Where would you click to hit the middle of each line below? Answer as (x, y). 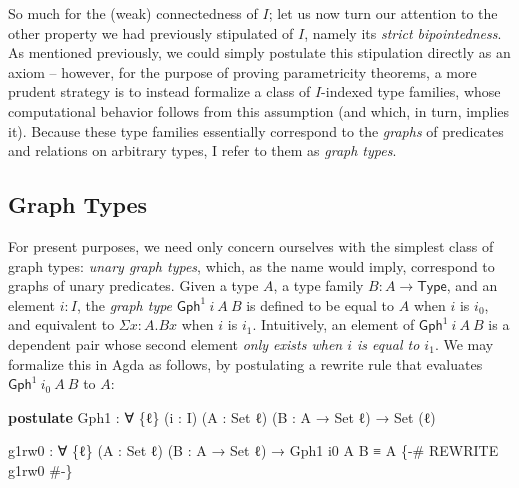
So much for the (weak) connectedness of (133, 13)
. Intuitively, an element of (333, 324)
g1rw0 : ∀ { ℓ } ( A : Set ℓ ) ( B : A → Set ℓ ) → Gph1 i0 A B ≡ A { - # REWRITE (253, 450)
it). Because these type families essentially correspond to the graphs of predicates (256, 130)
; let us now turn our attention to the (383, 13)
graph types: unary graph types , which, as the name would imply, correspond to (251, 265)
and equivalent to (61, 324)
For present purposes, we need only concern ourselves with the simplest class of (251, 245)
